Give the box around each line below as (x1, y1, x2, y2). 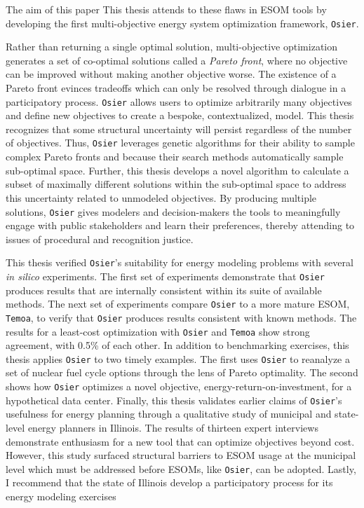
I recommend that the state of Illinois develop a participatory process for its (6, 475, 333, 490)
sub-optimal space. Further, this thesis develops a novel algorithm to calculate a (6, 163, 349, 177)
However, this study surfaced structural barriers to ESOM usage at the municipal (6, 448, 356, 462)
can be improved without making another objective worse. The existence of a (6, 67, 337, 81)
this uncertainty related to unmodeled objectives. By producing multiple (6, 190, 317, 205)
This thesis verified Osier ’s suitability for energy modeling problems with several (6, 255, 353, 270)
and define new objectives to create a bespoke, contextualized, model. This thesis (6, 108, 354, 123)
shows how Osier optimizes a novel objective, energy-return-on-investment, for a (6, 379, 352, 394)
